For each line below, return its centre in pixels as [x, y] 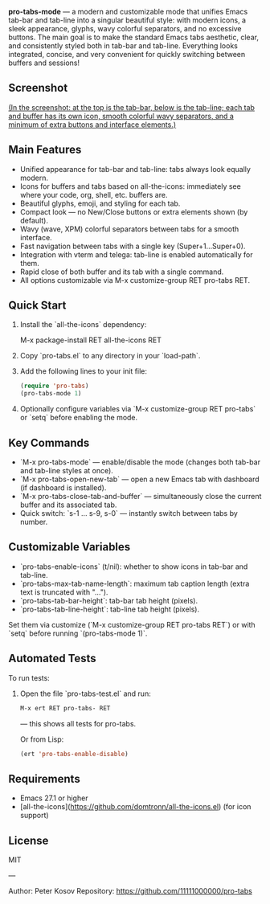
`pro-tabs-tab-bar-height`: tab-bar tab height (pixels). [109, 600]
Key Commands [49, 442]
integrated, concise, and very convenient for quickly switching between [127, 54]
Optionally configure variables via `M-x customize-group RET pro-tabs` [138, 409]
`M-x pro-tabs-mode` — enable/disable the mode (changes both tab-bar [140, 462]
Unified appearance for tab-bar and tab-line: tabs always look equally [135, 169]
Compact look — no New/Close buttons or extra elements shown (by [134, 211]
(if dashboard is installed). [63, 488]
